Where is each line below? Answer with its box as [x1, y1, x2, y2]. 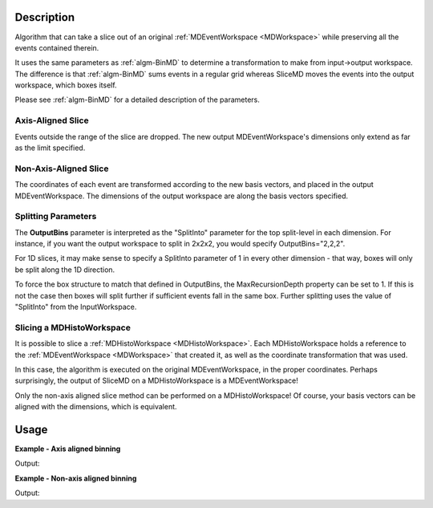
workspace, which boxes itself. [14, 80, 117, 90]
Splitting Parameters [14, 211, 97, 222]
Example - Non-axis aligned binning [14, 473, 137, 483]
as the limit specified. [14, 143, 86, 152]
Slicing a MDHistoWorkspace [14, 322, 132, 333]
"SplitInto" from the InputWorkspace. [14, 302, 137, 312]
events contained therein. [14, 43, 99, 52]
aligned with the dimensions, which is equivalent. [14, 402, 177, 412]
